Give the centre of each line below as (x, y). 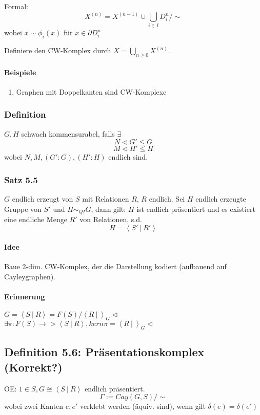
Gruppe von (23, 209)
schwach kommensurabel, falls (68, 133)
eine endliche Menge (36, 219)
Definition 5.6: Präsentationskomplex (104, 352)
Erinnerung (25, 297)
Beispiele (20, 72)
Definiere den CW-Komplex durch (58, 50)
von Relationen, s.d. (111, 219)
